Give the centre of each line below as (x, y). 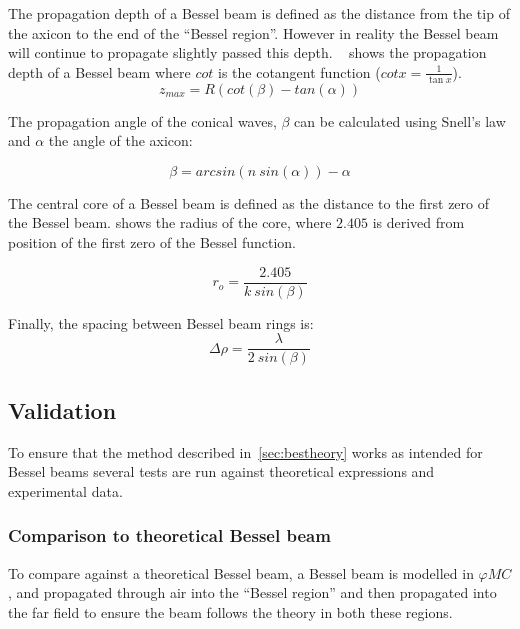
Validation (62, 409)
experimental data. (65, 490)
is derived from (418, 222)
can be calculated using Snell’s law (400, 120)
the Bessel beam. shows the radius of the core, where (170, 222)
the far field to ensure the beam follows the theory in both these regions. (230, 611)
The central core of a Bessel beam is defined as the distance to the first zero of (248, 202)
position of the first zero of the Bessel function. (152, 241)
